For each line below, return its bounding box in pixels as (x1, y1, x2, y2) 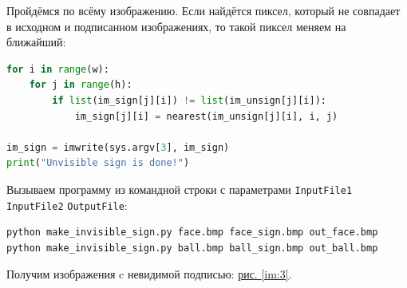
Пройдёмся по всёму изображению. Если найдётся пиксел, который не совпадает (6, 2, 401, 18)
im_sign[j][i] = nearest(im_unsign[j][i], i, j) (74, 110, 338, 122)
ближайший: (6, 34, 66, 50)
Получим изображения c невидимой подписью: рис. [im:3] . (6, 266, 292, 282)
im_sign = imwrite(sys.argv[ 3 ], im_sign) (6, 141, 230, 153)
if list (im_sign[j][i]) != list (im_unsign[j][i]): (52, 94, 326, 106)
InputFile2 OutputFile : (6, 196, 128, 213)
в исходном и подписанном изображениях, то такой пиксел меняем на (6, 18, 346, 34)
